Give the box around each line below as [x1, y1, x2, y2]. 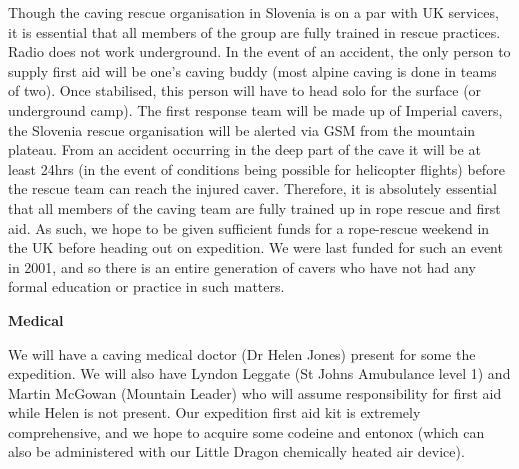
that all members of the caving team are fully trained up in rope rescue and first [8, 197, 501, 218]
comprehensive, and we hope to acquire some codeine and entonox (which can [8, 421, 485, 442]
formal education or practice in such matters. [8, 276, 285, 297]
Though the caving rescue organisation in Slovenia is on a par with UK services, [8, 2, 499, 22]
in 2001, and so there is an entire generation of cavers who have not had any [8, 256, 476, 277]
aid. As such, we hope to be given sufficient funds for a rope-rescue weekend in [8, 217, 490, 238]
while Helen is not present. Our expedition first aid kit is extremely [8, 402, 421, 423]
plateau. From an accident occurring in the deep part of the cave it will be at [8, 139, 481, 160]
